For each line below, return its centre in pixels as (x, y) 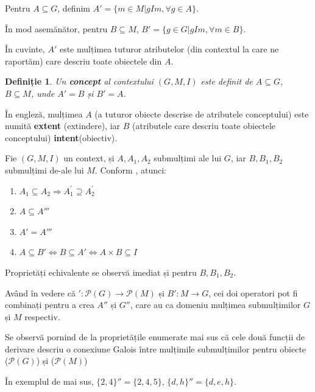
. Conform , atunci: (130, 170)
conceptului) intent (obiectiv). (61, 137)
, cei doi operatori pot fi (253, 292)
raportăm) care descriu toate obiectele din (83, 61)
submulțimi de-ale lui (44, 170)
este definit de (227, 81)
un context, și (89, 158)
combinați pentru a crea (50, 305)
